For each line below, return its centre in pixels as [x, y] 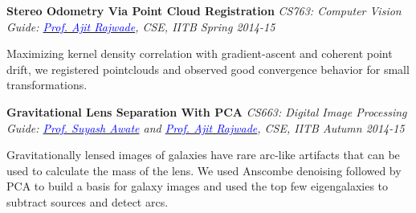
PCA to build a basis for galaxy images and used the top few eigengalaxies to [198, 186]
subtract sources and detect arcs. [88, 201]
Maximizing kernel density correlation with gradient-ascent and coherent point [200, 53]
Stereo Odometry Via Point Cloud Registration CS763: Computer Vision [204, 10]
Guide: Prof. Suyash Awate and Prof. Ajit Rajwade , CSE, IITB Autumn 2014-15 [206, 127]
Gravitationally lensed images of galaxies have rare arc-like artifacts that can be [203, 155]
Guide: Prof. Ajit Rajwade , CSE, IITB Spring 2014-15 [141, 26]
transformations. [47, 85]
